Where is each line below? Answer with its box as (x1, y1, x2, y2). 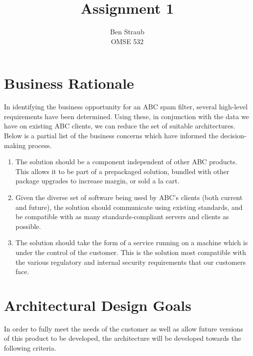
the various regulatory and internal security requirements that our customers (15, 256, 246, 267)
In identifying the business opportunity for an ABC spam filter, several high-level (4, 102, 248, 112)
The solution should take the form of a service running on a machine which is (15, 237, 248, 248)
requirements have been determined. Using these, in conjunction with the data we (4, 111, 249, 121)
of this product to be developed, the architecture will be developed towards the (4, 333, 241, 343)
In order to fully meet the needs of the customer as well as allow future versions (4, 323, 243, 333)
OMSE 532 (111, 36, 144, 46)
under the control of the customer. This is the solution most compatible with (15, 247, 246, 257)
